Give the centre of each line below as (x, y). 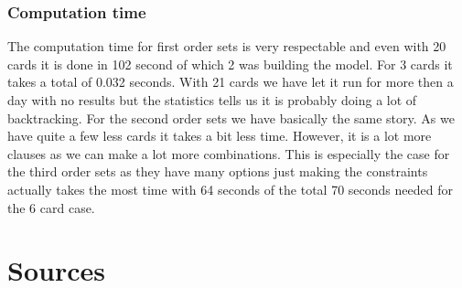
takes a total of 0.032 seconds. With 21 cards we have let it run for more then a (231, 82)
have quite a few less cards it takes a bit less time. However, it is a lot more (220, 136)
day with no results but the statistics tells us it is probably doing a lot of (212, 100)
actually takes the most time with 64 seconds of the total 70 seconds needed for (230, 189)
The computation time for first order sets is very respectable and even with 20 (227, 46)
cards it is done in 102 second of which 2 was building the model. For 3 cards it (230, 64)
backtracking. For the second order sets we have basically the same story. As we (231, 117)
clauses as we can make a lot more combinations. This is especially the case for (229, 153)
